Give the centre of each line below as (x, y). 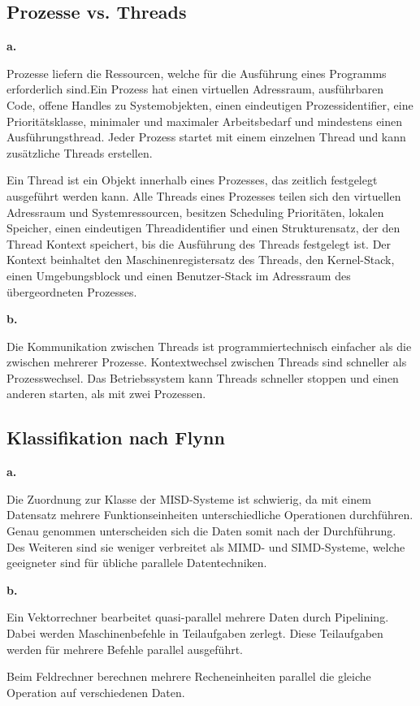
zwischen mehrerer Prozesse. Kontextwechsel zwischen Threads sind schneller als (207, 362)
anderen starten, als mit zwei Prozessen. (106, 394)
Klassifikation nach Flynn (116, 437)
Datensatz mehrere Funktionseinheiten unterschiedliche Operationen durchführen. (210, 515)
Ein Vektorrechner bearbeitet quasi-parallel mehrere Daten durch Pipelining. (198, 617)
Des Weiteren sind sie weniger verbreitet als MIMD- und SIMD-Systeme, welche (206, 546)
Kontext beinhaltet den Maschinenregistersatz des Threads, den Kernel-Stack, (201, 260)
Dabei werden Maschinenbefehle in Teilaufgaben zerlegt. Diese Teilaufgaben (195, 633)
